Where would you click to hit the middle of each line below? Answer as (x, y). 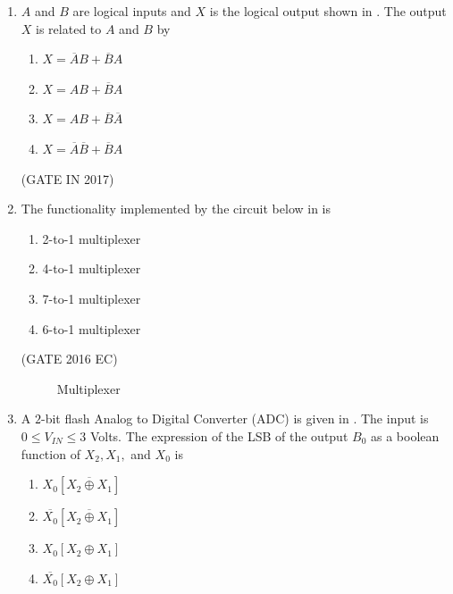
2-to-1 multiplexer (92, 238)
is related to (69, 28)
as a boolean (405, 435)
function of (50, 453)
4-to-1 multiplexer (92, 268)
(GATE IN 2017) (67, 178)
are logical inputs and (132, 11)
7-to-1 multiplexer (92, 298)
